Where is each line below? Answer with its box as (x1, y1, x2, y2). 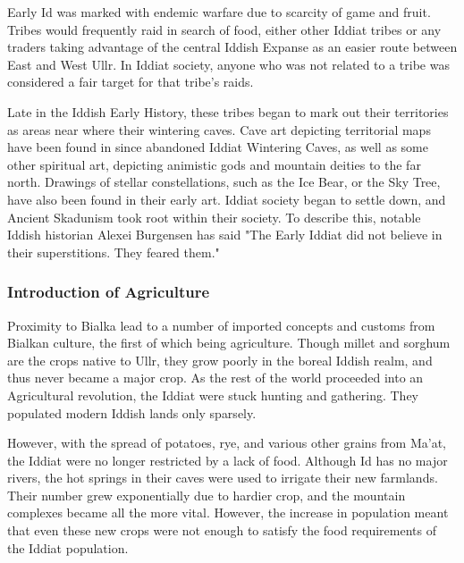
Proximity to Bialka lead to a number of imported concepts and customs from (7, 315, 435, 334)
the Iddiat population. (7, 538, 129, 557)
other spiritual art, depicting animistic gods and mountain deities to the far (7, 155, 421, 173)
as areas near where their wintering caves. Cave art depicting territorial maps (7, 120, 431, 139)
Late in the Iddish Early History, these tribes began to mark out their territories (7, 102, 449, 121)
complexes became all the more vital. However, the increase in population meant (7, 503, 449, 522)
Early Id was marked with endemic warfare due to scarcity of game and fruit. (7, 3, 431, 21)
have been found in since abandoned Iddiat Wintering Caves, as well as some (7, 138, 428, 156)
